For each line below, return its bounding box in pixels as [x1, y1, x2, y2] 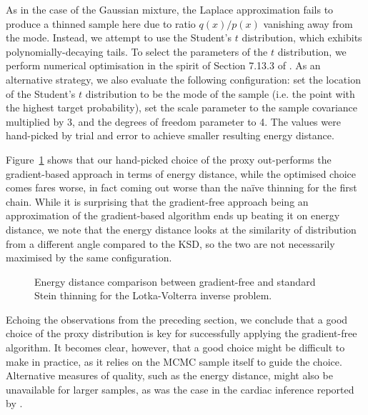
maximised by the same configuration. [6, 250, 172, 265]
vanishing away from [263, 16, 353, 31]
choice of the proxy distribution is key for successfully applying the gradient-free [6, 326, 357, 341]
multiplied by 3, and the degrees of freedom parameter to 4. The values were [6, 114, 341, 129]
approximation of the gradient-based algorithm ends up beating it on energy [6, 208, 340, 223]
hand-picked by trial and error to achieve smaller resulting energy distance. [6, 128, 334, 143]
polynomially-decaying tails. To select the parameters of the [6, 44, 268, 59]
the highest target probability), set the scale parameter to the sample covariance [6, 100, 358, 115]
